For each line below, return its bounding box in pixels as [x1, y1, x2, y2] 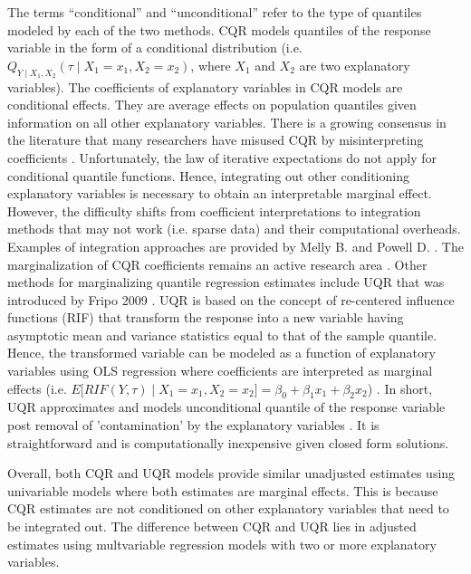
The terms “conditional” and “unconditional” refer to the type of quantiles [7, 3, 422, 21]
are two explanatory [299, 55, 410, 74]
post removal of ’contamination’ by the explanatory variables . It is [7, 416, 380, 435]
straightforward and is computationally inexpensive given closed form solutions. [7, 433, 449, 452]
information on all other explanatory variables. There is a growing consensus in [7, 112, 447, 131]
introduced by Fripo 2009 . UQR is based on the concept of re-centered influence [7, 290, 455, 309]
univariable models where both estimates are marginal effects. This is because [7, 481, 438, 500]
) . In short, [367, 378, 433, 397]
